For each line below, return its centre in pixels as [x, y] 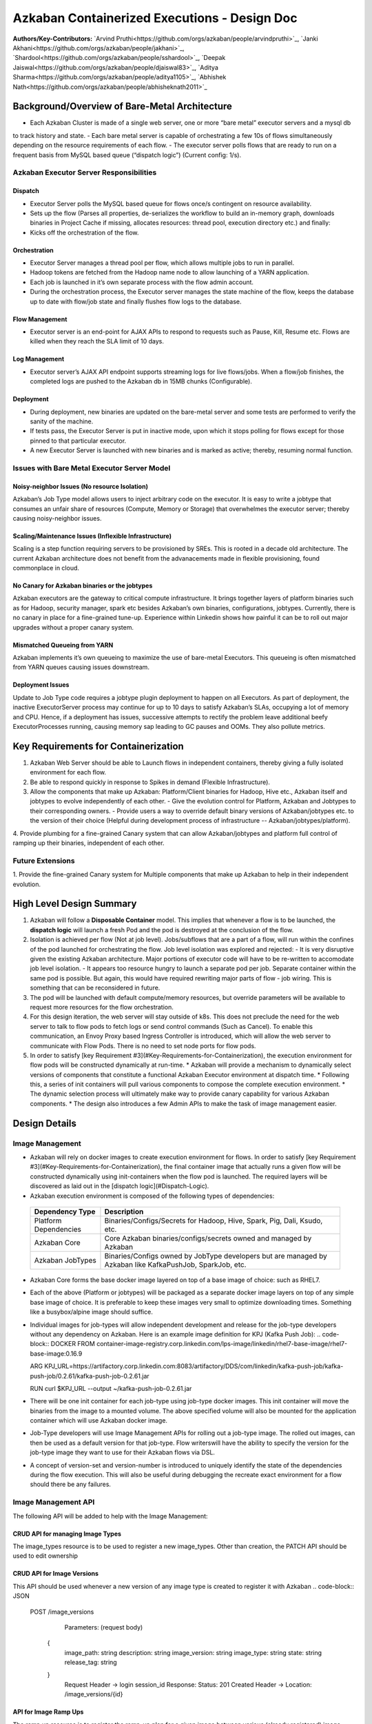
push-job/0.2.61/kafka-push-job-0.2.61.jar [90, 1376]
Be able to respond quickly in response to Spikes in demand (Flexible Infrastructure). [150, 782]
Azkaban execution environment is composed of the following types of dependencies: [152, 1196]
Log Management [39, 359]
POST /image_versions [62, 1612]
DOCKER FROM [73, 1344]
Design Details [45, 1123]
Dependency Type [65, 1212]
